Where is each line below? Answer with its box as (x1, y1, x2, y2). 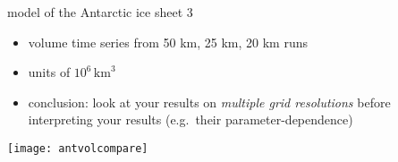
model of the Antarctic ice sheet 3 (7, 3, 193, 21)
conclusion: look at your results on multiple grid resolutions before (28, 92, 391, 111)
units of (28, 63, 71, 81)
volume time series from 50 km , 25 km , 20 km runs (28, 32, 309, 51)
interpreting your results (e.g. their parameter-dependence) (28, 110, 353, 129)
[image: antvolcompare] (7, 141, 148, 155)
